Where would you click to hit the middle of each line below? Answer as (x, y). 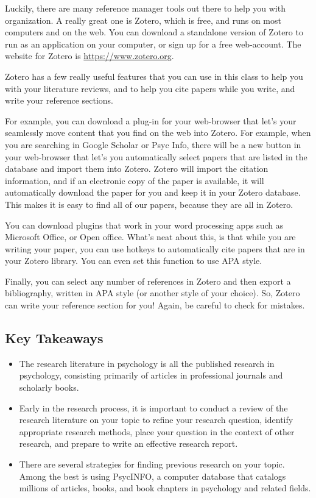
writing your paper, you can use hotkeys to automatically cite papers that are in (155, 248)
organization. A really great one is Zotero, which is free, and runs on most (143, 20)
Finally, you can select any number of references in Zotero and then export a (148, 281)
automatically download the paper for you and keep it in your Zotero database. (153, 192)
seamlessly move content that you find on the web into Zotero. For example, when (158, 133)
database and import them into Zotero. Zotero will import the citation (137, 169)
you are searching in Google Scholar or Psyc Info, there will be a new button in (153, 144)
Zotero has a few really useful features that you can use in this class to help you (154, 76)
